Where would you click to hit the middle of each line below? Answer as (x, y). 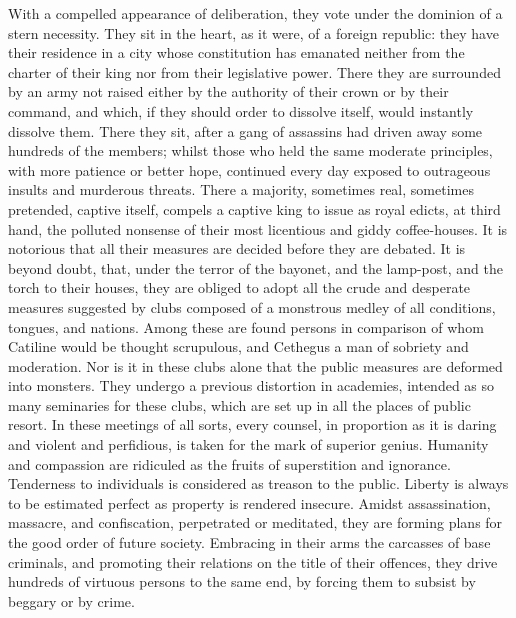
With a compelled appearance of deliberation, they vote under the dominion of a (255, 13)
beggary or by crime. (71, 600)
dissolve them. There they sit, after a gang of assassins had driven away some (245, 130)
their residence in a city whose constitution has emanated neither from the (236, 52)
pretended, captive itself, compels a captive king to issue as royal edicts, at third (254, 208)
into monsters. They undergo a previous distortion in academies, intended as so (251, 385)
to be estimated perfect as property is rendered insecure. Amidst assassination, (249, 502)
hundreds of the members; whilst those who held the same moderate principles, (250, 150)
